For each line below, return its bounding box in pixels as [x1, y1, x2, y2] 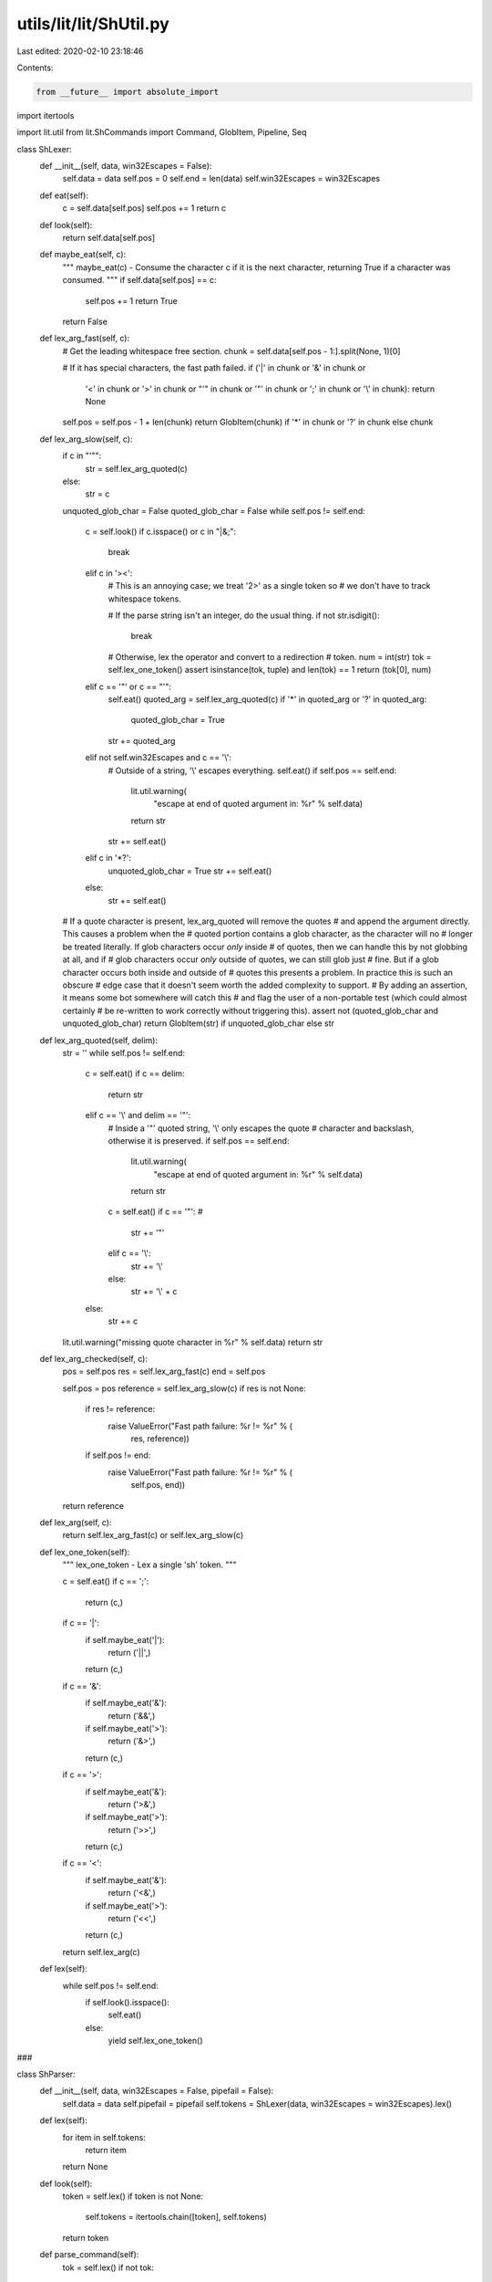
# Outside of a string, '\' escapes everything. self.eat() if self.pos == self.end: [108, 765, 397, 776]
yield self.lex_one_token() [108, 2036, 204, 2046]
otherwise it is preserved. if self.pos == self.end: [108, 1135, 290, 1146]
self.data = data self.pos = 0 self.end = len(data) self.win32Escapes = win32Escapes [62, 173, 381, 184]
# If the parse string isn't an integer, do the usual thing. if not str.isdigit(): [108, 610, 380, 621]
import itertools [16, 110, 75, 120]
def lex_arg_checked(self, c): [39, 1353, 148, 1364]
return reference [62, 1500, 125, 1511]
